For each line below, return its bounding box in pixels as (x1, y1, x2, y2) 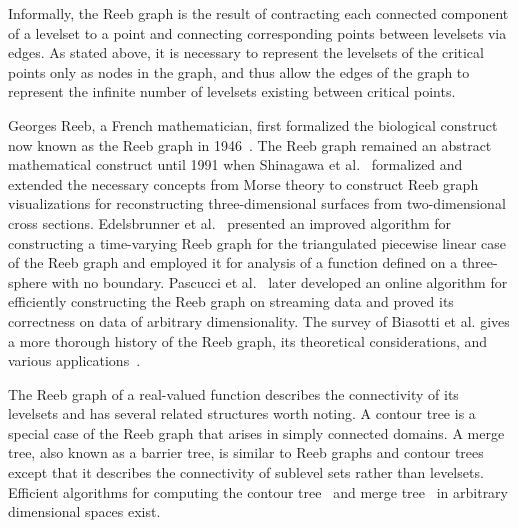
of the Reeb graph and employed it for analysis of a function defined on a (8, 252, 458, 273)
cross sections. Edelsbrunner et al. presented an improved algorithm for (8, 212, 452, 233)
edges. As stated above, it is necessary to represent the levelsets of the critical (8, 42, 484, 63)
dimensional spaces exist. (8, 501, 161, 522)
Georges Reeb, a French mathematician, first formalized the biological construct (8, 114, 498, 135)
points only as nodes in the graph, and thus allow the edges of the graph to (8, 61, 470, 82)
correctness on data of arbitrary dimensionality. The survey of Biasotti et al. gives (8, 310, 510, 331)
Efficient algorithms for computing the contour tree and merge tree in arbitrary (8, 481, 508, 502)
